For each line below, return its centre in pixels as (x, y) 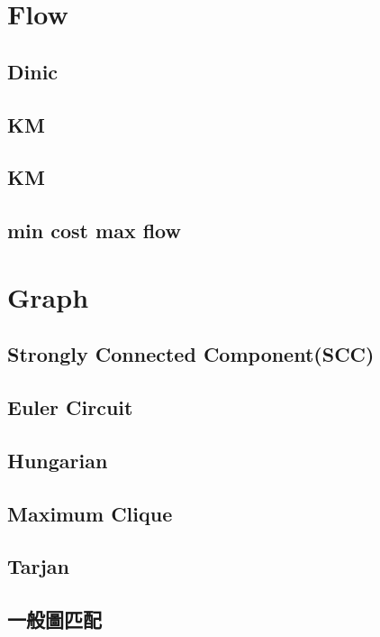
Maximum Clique (90, 513)
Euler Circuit (70, 407)
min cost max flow (94, 231)
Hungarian (58, 460)
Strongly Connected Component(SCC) (191, 354)
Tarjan (39, 566)
